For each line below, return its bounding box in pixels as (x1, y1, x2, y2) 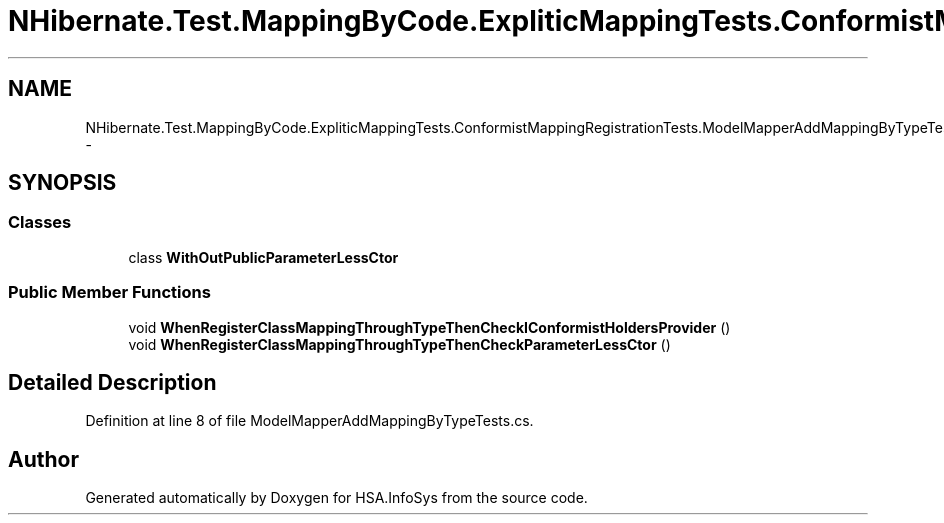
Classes (8, 212, 72, 233)
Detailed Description (8, 369, 217, 395)
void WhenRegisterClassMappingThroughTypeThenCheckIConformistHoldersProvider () (128, 318, 731, 336)
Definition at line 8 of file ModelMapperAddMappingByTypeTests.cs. (85, 412, 534, 430)
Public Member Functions (8, 282, 211, 303)
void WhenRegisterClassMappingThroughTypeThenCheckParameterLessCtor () (128, 335, 671, 353)
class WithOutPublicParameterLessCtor (128, 248, 399, 266)
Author (8, 446, 79, 472)
